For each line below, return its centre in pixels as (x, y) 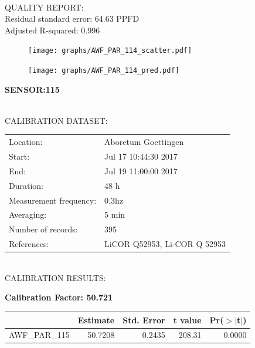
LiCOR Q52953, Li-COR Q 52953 (165, 244)
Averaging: (28, 214)
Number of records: (43, 229)
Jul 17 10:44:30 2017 (141, 156)
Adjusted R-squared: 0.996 (52, 30)
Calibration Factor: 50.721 (59, 297)
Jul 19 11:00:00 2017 (141, 170)
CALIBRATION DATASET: (56, 120)
